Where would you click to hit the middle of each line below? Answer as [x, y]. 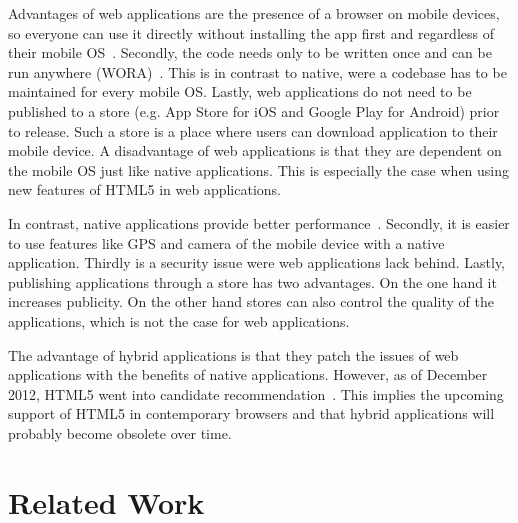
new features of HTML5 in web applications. [144, 189]
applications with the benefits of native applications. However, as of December [248, 374]
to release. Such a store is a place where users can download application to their [253, 130]
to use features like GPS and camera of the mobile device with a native [226, 242]
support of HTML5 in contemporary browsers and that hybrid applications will [251, 413]
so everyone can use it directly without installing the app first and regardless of [251, 32]
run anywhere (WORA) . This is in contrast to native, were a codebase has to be [257, 71]
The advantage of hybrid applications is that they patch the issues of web [233, 354]
